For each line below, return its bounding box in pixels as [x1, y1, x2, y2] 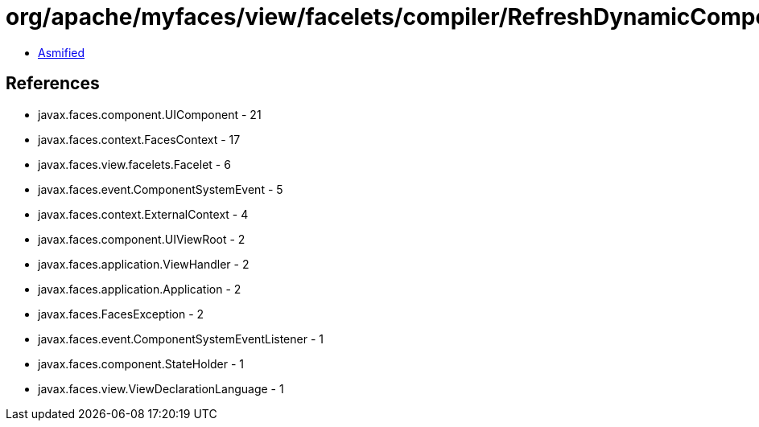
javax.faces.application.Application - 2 [38, 281, 241, 296]
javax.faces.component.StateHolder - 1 [38, 356, 245, 371]
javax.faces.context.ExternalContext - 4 [38, 207, 249, 221]
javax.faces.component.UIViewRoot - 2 [38, 232, 245, 246]
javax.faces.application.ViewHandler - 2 [38, 257, 250, 271]
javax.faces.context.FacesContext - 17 [38, 132, 241, 146]
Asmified [38, 45, 85, 60]
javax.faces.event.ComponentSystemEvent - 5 [38, 182, 283, 196]
